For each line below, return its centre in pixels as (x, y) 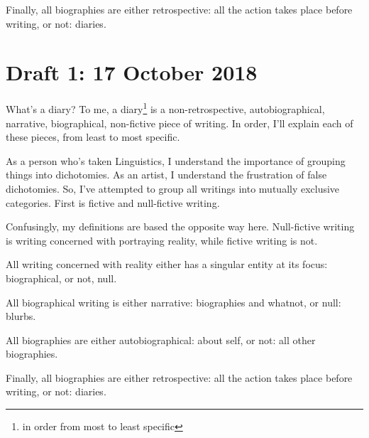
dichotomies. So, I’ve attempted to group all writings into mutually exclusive (173, 188)
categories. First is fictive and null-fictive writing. (113, 202)
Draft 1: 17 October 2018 (132, 72)
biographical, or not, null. (61, 278)
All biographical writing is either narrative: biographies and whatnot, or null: (174, 302)
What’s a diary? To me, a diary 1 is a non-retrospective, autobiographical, (165, 108)
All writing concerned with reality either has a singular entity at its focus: (167, 264)
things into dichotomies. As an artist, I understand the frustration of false (166, 175)
